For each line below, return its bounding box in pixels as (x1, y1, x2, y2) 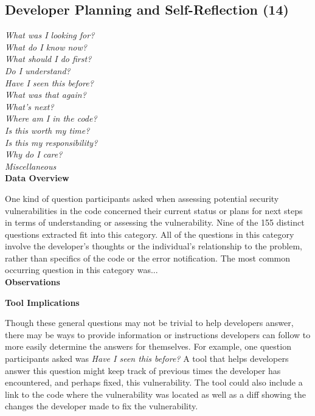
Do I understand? (5, 64, 71, 77)
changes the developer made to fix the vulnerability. (5, 400, 198, 412)
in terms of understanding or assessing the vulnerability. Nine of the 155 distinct (5, 216, 305, 229)
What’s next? (5, 100, 54, 113)
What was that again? (5, 88, 86, 101)
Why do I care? (5, 148, 63, 161)
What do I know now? (5, 40, 87, 53)
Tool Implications (5, 296, 80, 308)
